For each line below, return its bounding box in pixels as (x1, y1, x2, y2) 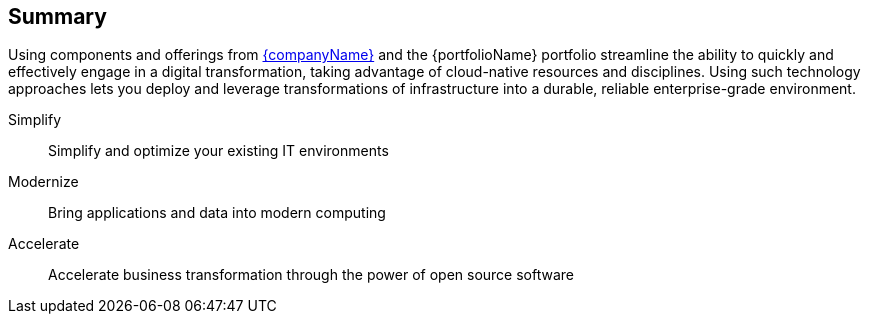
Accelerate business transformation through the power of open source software (48, 266, 575, 284)
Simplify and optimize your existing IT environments (48, 142, 389, 160)
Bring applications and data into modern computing (48, 204, 386, 222)
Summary (8, 4, 107, 29)
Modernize (8, 173, 79, 191)
